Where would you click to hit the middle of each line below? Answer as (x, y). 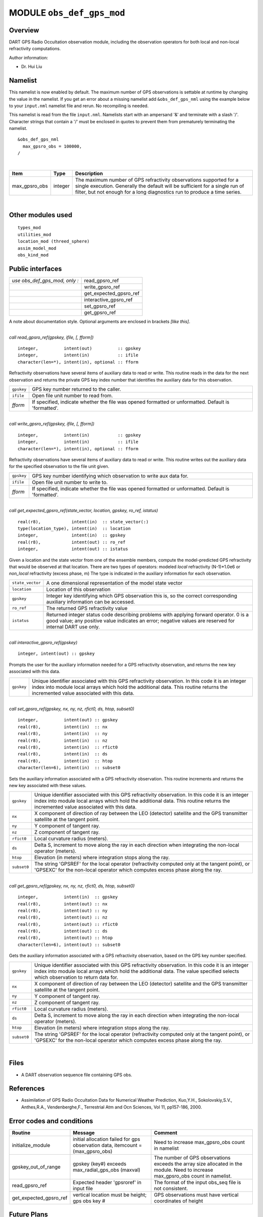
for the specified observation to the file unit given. (59, 466)
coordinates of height (178, 1201)
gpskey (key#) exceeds (100, 1163)
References (27, 1089)
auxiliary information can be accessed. (91, 602)
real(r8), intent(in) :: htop (65, 761)
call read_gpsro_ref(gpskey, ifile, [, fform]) (51, 337)
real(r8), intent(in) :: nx (63, 727)
